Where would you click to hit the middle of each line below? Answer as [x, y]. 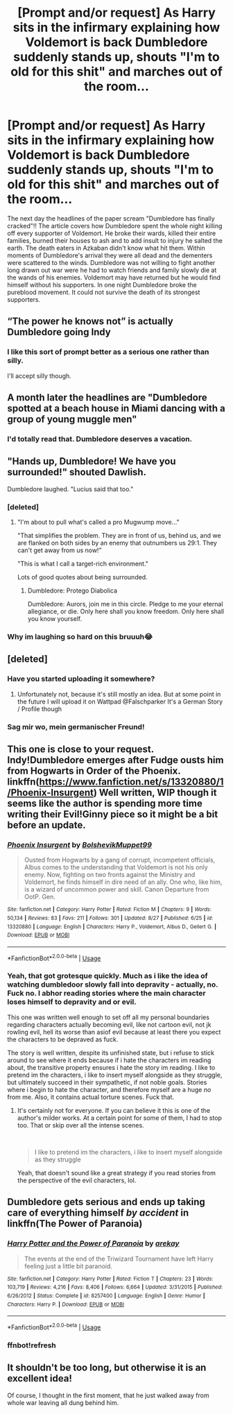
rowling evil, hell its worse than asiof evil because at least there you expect [114, 1032]
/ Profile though [40, 708]
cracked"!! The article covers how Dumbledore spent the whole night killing [115, 225]
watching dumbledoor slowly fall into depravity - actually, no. [113, 985]
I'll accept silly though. [39, 375]
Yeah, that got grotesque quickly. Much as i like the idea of [107, 976]
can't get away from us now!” [59, 550]
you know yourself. [55, 619]
